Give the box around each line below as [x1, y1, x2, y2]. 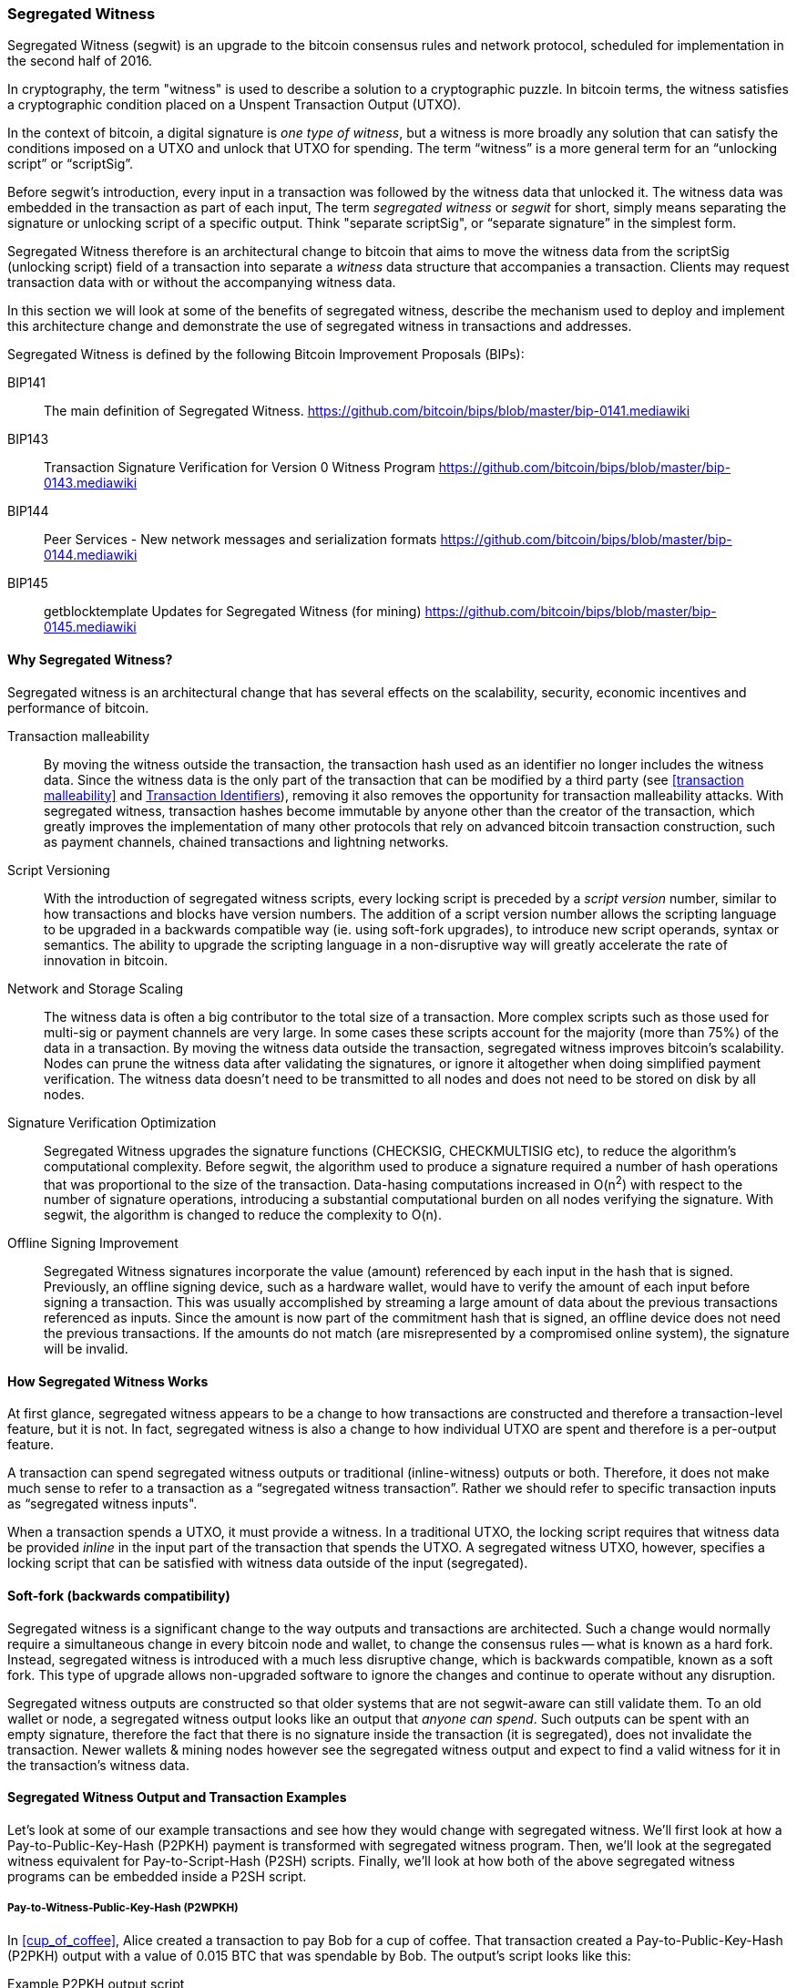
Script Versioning [7, 861, 110, 878]
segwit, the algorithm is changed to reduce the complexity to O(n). [44, 1207, 443, 1223]
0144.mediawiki [44, 547, 138, 563]
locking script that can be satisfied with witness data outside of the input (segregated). [7, 1555, 528, 1571]
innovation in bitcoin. [44, 952, 169, 968]
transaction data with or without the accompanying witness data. [7, 274, 396, 291]
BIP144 [7, 503, 49, 520]
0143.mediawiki [44, 475, 138, 491]
